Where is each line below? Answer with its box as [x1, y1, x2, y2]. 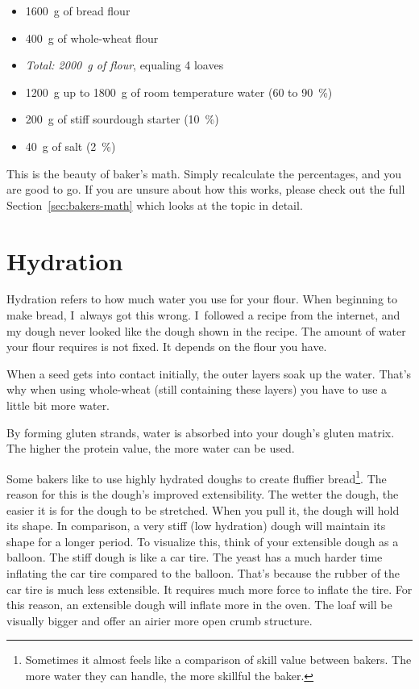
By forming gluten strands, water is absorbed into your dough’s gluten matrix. [6, 424, 395, 441]
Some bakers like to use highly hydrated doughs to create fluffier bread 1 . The [6, 467, 387, 486]
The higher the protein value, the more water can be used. [6, 440, 295, 457]
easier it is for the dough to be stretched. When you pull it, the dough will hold [6, 501, 400, 518]
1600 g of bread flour [25, 2, 131, 19]
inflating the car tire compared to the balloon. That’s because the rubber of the [6, 565, 400, 582]
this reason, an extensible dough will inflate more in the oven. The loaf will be [6, 596, 392, 613]
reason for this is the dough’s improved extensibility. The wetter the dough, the [6, 486, 399, 503]
